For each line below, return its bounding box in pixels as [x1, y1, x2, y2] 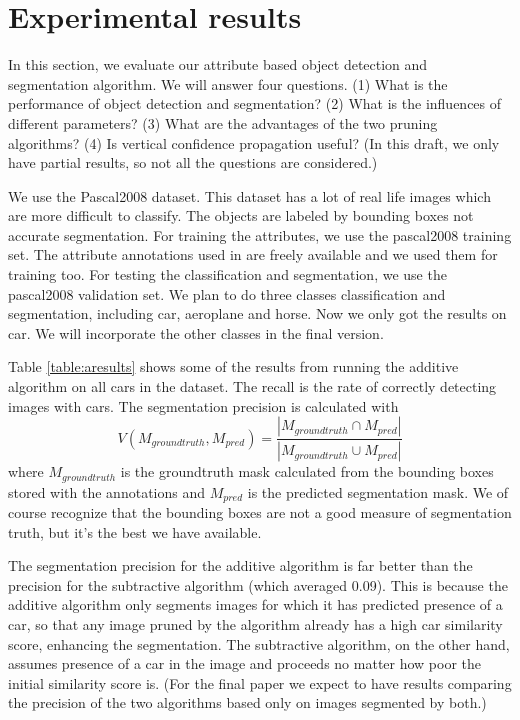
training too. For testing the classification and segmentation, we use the [8, 264, 447, 285]
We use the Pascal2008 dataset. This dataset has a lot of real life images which [8, 185, 491, 206]
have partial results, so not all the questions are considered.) [8, 152, 378, 173]
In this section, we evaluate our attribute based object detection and [8, 54, 428, 75]
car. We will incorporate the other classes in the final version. [8, 322, 384, 343]
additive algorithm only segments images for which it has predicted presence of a [8, 594, 503, 615]
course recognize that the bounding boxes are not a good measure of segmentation [8, 502, 512, 522]
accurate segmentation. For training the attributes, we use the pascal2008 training [8, 224, 512, 245]
